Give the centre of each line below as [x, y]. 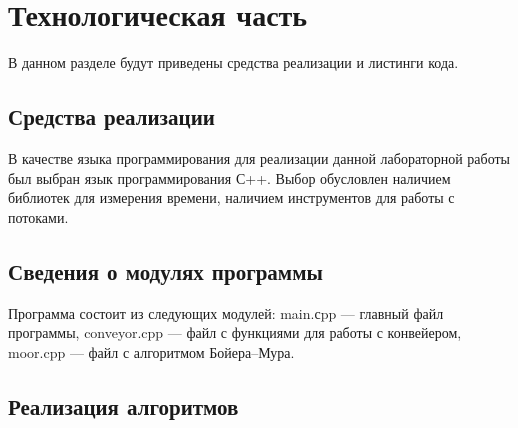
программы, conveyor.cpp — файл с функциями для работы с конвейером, [235, 332]
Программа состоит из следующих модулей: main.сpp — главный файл [226, 312]
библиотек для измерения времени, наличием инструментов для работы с [231, 197]
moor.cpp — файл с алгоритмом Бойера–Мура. [151, 351]
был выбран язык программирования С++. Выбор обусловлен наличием [229, 177]
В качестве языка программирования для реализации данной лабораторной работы [259, 157]
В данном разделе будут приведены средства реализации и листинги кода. [233, 62]
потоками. [38, 216]
